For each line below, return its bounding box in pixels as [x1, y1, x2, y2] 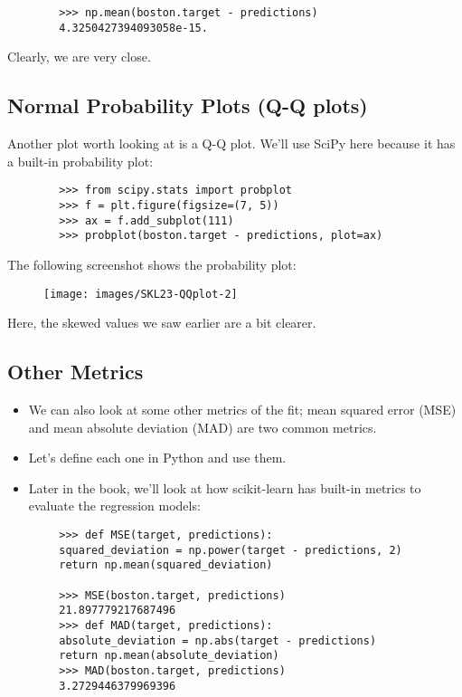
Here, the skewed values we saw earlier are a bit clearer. [7, 313, 316, 332]
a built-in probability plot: [7, 151, 154, 170]
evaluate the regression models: [28, 496, 201, 515]
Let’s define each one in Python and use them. [28, 448, 287, 467]
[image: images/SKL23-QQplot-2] [43, 287, 238, 301]
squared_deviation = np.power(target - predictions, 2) [59, 543, 402, 557]
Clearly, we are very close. [7, 47, 151, 66]
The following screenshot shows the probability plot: [7, 254, 297, 273]
